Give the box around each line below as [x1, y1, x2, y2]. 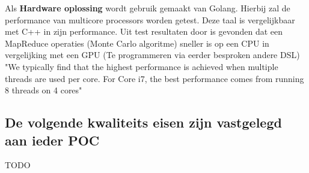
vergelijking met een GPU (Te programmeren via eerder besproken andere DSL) [5, 48, 300, 61]
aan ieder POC [5, 130, 100, 149]
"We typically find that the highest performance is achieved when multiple [5, 60, 278, 72]
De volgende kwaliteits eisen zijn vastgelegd [5, 113, 282, 132]
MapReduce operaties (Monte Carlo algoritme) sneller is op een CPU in [5, 37, 269, 49]
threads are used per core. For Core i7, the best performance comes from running [5, 72, 304, 84]
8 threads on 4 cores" [5, 84, 82, 96]
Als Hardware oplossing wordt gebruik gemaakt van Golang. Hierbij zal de [5, 2, 290, 14]
